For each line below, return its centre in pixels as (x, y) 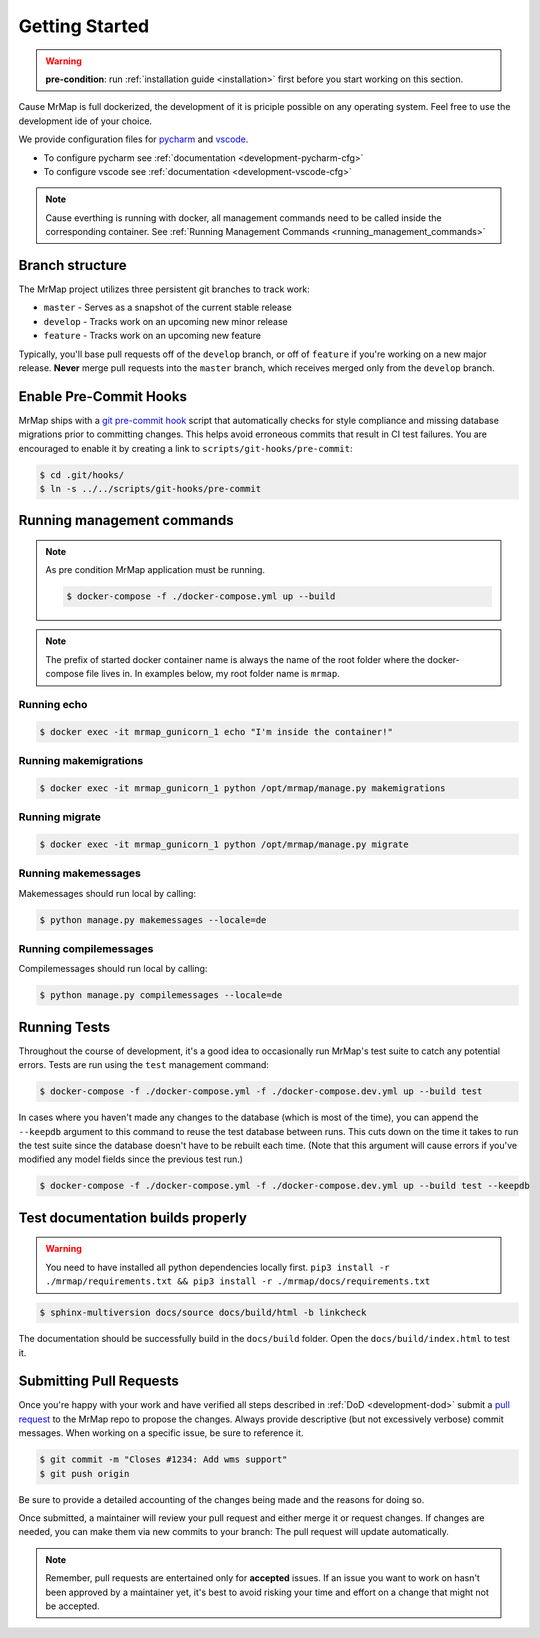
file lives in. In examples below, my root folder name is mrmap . (213, 674)
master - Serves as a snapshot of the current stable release (167, 307)
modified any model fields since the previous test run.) (131, 1159)
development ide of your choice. (85, 121)
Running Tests (64, 1026)
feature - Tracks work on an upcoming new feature (152, 336)
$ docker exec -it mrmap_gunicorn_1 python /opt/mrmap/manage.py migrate (224, 844)
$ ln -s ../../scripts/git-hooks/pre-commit (150, 488)
